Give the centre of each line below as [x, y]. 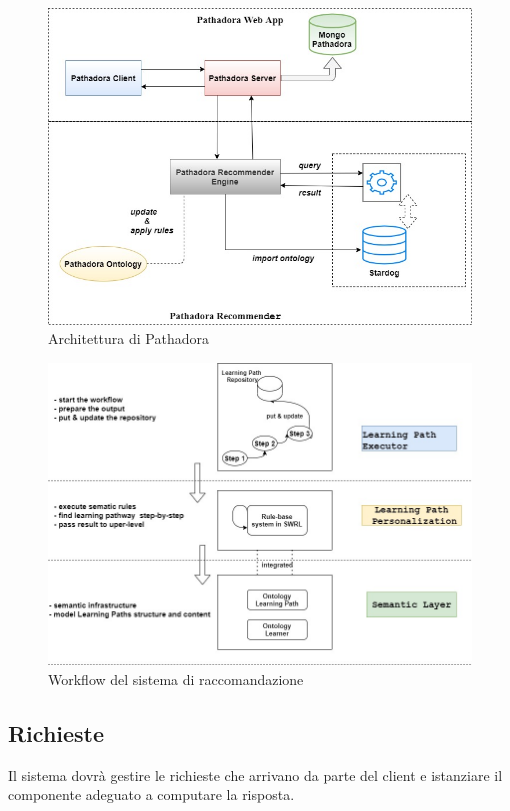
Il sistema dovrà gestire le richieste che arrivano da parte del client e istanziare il [255, 774]
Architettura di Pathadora [128, 338]
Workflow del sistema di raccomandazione [176, 679]
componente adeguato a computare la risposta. [151, 794]
